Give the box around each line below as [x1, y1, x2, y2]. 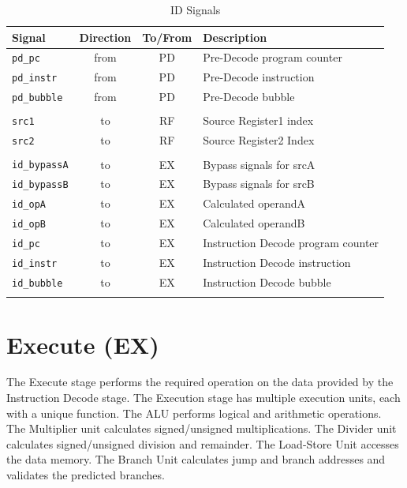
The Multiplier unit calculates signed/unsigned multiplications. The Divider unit [6, 420, 397, 437]
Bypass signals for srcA [203, 156, 316, 172]
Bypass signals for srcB [203, 175, 315, 192]
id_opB [12, 219, 46, 231]
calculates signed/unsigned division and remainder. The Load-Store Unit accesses [6, 435, 399, 452]
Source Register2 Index [203, 132, 315, 148]
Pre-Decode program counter [203, 49, 342, 66]
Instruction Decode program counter [203, 235, 379, 251]
